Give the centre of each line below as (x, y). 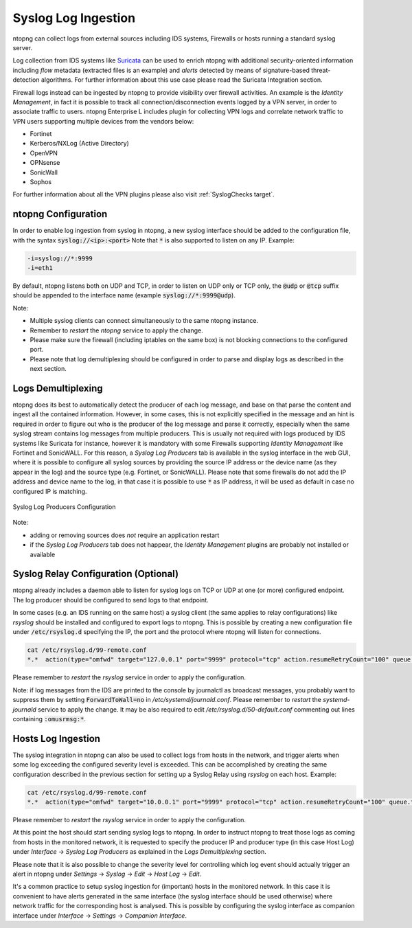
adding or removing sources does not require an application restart (125, 535)
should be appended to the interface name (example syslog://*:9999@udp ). (124, 295)
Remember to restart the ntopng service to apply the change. (117, 330)
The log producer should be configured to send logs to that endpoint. (111, 600)
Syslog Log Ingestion (74, 18)
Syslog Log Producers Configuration (64, 507)
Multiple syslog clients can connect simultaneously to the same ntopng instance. (144, 321)
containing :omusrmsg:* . (49, 718)
